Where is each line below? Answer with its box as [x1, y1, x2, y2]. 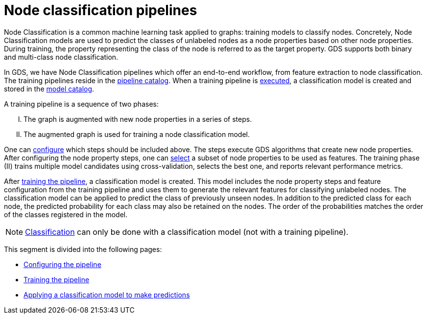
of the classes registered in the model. [4, 210, 128, 219]
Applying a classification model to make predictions [24, 290, 190, 299]
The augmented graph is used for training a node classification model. [24, 130, 250, 138]
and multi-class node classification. [4, 52, 119, 61]
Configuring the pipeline [24, 260, 101, 269]
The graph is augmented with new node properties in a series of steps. [24, 114, 252, 123]
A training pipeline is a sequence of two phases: [4, 99, 159, 108]
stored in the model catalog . [4, 84, 95, 93]
